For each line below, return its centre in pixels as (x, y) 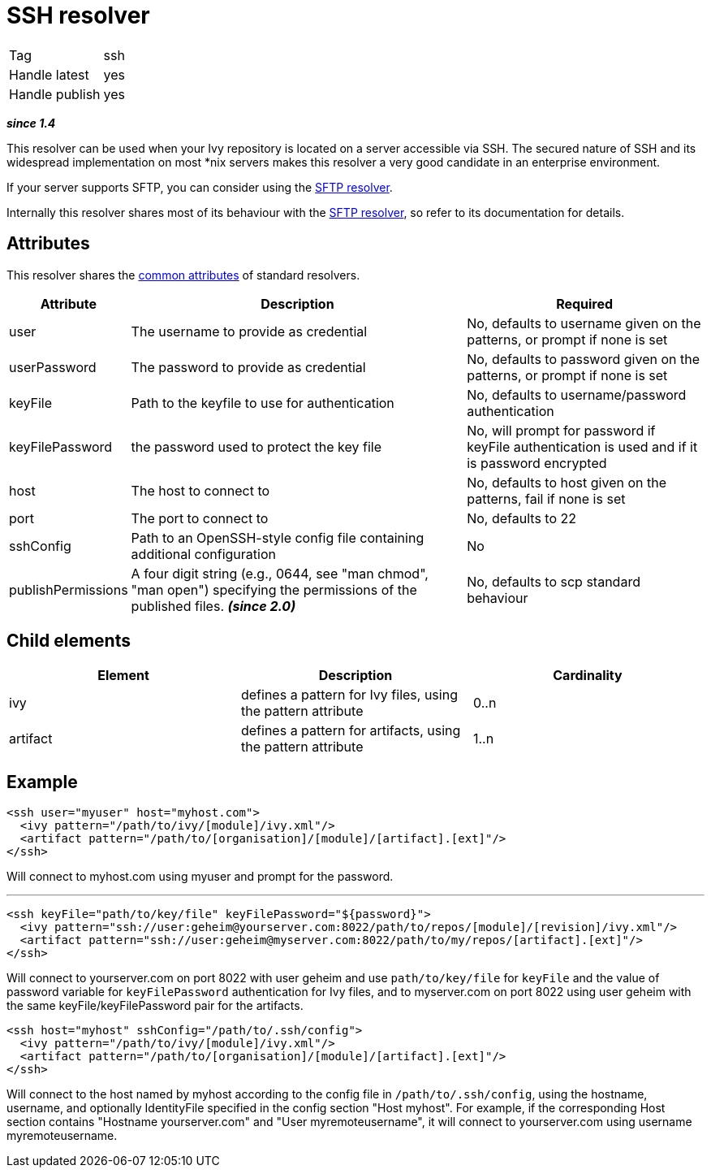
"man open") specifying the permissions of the (274, 589)
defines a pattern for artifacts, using (351, 731)
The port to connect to (200, 518)
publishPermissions (69, 589)
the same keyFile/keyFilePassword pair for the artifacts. (155, 1006)
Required (585, 303)
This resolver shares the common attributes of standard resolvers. (183, 275)
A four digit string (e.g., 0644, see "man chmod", (280, 573)
